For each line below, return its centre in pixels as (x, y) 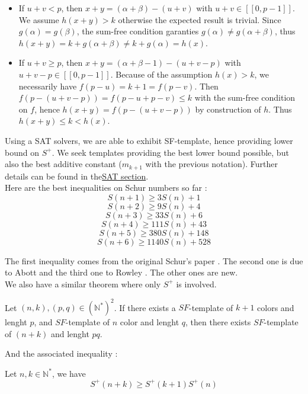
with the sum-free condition (245, 97)
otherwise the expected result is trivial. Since (200, 19)
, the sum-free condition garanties (138, 31)
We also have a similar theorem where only (83, 284)
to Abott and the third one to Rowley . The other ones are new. (121, 272)
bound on (22, 152)
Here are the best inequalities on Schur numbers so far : (106, 188)
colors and (276, 307)
